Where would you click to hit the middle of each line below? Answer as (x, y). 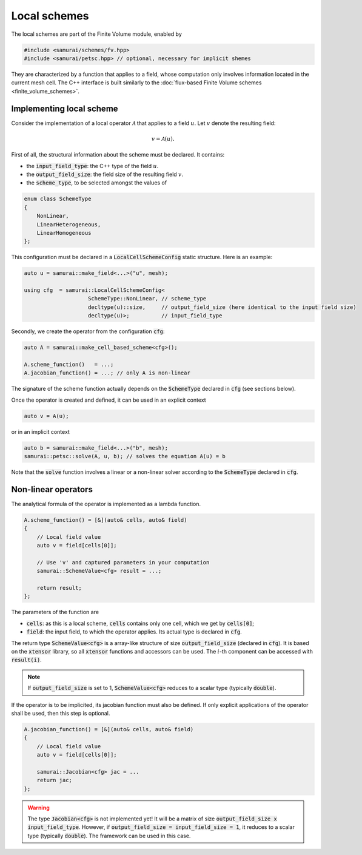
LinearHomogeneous (64, 233)
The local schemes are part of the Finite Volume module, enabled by (96, 34)
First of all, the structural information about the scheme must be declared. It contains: (118, 155)
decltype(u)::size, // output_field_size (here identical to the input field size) (223, 307)
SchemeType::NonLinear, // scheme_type (147, 299)
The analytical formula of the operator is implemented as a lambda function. (106, 504)
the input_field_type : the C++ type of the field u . (92, 166)
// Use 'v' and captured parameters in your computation (123, 562)
